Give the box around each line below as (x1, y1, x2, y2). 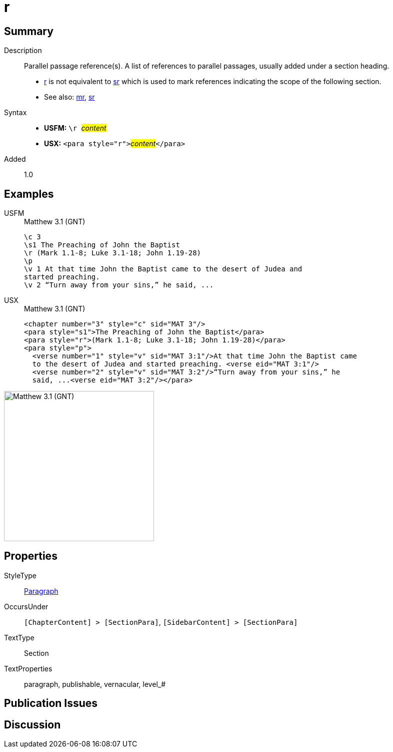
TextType (4, 633, 34, 642)
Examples (4, 187, 54, 200)
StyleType (4, 571, 36, 580)
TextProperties (4, 664, 52, 673)
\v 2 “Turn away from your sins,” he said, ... (24, 281, 214, 289)
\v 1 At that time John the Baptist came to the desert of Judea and (24, 265, 302, 273)
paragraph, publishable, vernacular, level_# (24, 679, 166, 688)
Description (4, 46, 42, 55)
